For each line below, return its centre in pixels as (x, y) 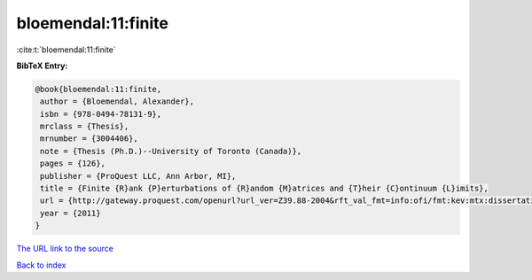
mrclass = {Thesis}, (85, 127)
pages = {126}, (73, 163)
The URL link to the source (65, 249)
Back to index (41, 265)
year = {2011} (70, 213)
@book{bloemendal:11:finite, (98, 89)
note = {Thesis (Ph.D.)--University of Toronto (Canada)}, (171, 151)
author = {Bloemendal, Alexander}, (117, 101)
